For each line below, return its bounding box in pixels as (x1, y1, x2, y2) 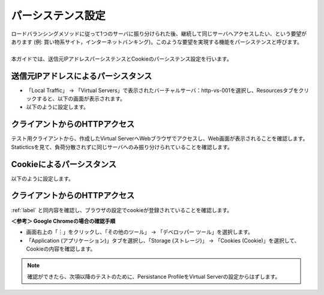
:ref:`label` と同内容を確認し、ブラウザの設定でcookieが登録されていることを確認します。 (11, 206, 233, 213)
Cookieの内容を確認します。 (26, 245, 96, 252)
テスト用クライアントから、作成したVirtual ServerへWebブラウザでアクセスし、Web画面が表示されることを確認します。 (11, 135, 308, 142)
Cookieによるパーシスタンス (11, 159, 117, 169)
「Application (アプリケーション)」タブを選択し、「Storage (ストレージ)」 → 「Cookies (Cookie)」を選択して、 (26, 237, 300, 244)
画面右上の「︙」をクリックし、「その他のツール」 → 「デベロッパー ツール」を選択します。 (26, 228, 253, 236)
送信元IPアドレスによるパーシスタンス (11, 71, 152, 81)
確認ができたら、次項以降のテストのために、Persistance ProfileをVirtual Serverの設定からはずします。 (27, 273, 281, 280)
